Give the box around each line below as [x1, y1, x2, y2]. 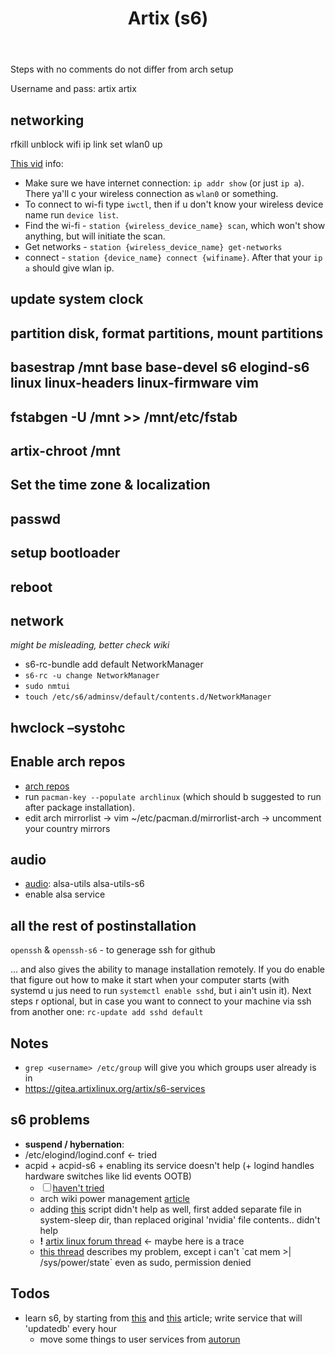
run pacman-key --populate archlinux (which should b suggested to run [24, 790, 322, 802]
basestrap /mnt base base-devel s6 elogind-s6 [10, 359, 310, 376]
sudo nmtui [24, 682, 71, 692]
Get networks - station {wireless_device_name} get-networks [24, 241, 283, 252]
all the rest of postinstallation [10, 917, 197, 934]
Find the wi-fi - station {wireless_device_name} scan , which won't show [24, 220, 326, 231]
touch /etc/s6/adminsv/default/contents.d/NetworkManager [24, 692, 272, 702]
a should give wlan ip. [24, 262, 115, 274]
